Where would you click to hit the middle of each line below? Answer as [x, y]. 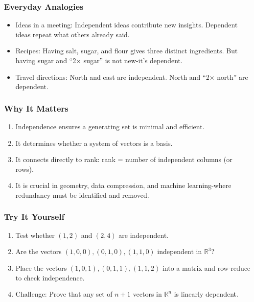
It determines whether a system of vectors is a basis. [94, 143]
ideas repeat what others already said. [72, 34]
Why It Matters [36, 108]
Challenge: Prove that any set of [64, 294]
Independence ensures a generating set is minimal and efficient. [110, 126]
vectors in [147, 294]
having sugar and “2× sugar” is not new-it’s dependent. [99, 60]
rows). [24, 169]
